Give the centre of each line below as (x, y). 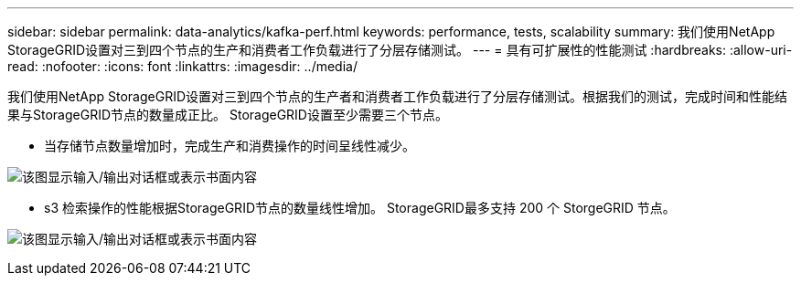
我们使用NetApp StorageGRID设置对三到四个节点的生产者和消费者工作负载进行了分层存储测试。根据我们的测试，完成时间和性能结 (398, 96)
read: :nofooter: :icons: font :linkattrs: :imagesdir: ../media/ (182, 66)
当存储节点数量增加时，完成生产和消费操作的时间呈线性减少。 (230, 146)
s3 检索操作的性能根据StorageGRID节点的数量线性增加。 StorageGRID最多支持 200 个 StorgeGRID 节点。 (360, 208)
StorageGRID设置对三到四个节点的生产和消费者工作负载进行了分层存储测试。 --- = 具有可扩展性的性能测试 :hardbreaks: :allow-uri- (400, 50)
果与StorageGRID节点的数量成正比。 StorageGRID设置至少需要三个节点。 (228, 115)
